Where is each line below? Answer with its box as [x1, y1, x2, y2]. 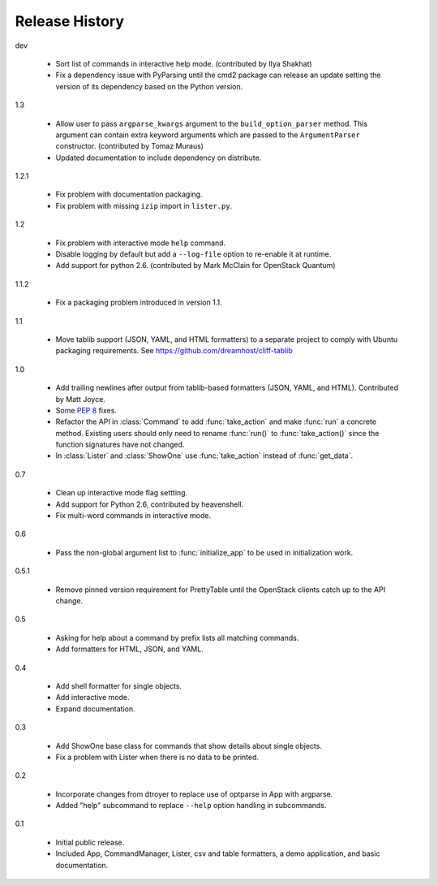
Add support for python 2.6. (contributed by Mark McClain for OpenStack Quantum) [55, 261, 336, 270]
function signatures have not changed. [55, 439, 185, 450]
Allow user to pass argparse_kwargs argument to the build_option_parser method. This [55, 119, 368, 128]
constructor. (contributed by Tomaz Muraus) [55, 141, 204, 151]
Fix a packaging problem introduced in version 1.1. [55, 297, 222, 308]
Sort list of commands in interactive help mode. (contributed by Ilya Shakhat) [55, 58, 312, 68]
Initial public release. [55, 837, 125, 847]
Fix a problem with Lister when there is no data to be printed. [55, 752, 260, 762]
